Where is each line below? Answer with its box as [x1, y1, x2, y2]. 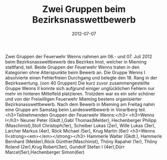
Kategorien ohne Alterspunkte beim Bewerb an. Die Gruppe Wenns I [5, 69, 145, 75]
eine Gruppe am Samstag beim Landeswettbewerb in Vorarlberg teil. [5, 106, 146, 112]
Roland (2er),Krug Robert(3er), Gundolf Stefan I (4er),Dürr [5, 143, 125, 149]
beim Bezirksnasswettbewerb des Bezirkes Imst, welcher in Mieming [5, 58, 146, 64]
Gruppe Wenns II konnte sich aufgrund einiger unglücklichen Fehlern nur [5, 85, 155, 91]
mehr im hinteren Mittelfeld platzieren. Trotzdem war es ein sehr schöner [5, 90, 155, 96]
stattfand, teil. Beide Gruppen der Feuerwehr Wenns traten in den [5, 64, 140, 70]
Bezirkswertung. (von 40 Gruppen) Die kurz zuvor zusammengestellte [5, 80, 150, 86]
